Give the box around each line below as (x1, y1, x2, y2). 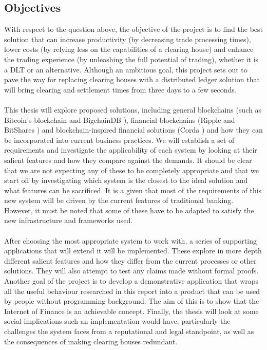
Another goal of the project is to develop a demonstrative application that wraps (4, 275, 259, 286)
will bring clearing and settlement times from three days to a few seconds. (4, 84, 237, 95)
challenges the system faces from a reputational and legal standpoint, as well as (4, 326, 254, 337)
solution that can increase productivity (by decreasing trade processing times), (4, 33, 251, 44)
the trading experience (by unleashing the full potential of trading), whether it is (4, 53, 259, 64)
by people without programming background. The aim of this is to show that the (4, 296, 259, 306)
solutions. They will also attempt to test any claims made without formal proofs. (4, 265, 259, 276)
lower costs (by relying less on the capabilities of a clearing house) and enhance (4, 44, 254, 54)
